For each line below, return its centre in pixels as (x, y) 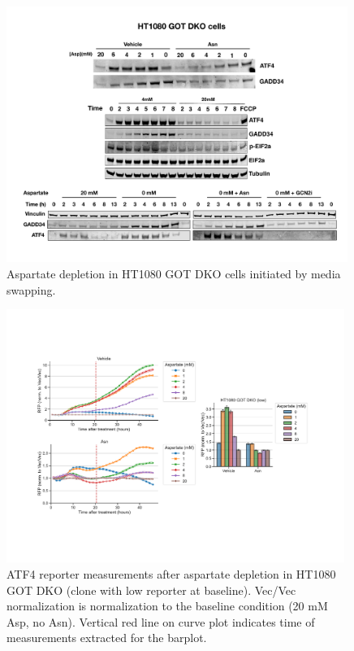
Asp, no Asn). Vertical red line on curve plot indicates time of (161, 621)
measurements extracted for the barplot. (107, 638)
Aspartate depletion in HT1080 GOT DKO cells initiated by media (174, 273)
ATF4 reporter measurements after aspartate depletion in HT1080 (171, 573)
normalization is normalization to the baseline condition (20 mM (167, 606)
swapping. (31, 289)
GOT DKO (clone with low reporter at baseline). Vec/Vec (151, 590)
